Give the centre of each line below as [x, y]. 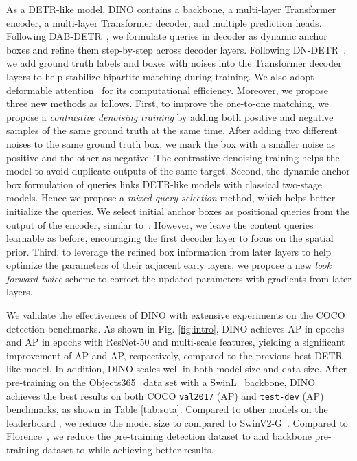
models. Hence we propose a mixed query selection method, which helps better [171, 198]
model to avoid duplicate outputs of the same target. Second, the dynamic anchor [178, 171]
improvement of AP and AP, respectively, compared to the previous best [159, 355]
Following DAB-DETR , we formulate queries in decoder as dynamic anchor [167, 36]
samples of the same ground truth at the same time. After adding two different [172, 130]
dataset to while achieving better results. [128, 450]
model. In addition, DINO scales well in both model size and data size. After [185, 369]
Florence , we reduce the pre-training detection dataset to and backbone [159, 436]
